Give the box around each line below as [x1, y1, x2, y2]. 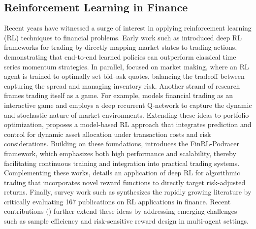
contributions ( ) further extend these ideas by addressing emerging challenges [4, 206, 237, 216]
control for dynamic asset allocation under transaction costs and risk [4, 129, 211, 139]
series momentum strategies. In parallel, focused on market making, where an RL [4, 61, 249, 71]
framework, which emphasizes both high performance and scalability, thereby [4, 148, 236, 158]
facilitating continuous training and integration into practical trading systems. [4, 158, 240, 168]
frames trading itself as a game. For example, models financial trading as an [4, 90, 233, 100]
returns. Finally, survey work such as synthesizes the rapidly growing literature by [4, 187, 252, 197]
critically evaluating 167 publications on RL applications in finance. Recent [4, 196, 231, 206]
